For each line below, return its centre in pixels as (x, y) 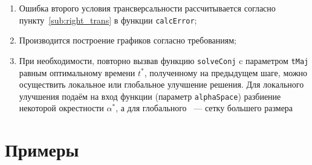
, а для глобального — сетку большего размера (204, 108)
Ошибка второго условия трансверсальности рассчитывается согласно (147, 8)
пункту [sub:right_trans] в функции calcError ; (108, 20)
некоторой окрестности (61, 108)
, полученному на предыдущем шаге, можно (226, 72)
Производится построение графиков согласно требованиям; (128, 40)
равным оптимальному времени (77, 72)
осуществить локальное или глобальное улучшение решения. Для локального (161, 84)
